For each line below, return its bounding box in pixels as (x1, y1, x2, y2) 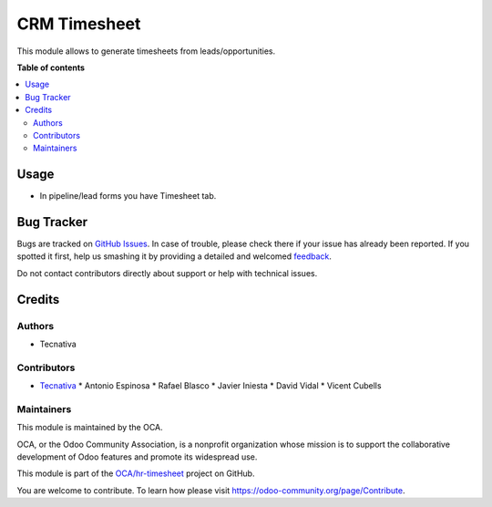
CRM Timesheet (16, 14, 141, 34)
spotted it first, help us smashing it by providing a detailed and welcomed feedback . (16, 251, 333, 262)
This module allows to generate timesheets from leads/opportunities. (16, 46, 276, 57)
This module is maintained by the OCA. (16, 422, 163, 433)
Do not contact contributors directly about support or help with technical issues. (16, 267, 318, 278)
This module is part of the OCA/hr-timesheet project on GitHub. (16, 468, 255, 479)
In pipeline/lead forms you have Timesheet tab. (39, 191, 217, 202)
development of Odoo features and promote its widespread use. (16, 451, 258, 462)
